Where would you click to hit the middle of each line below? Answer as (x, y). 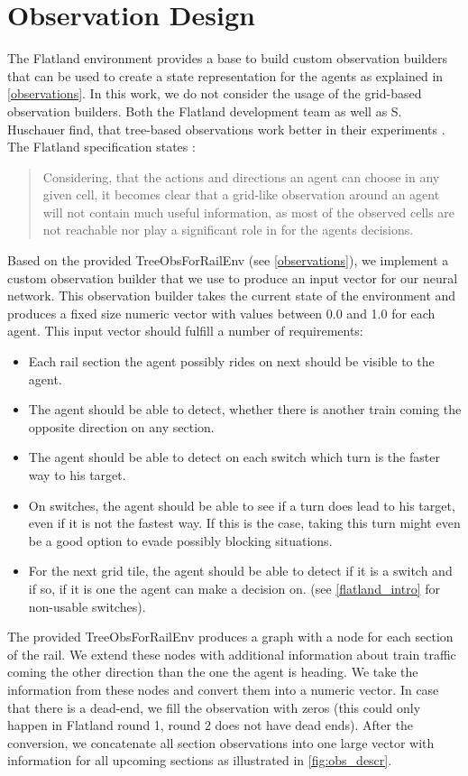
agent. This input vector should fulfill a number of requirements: (185, 331)
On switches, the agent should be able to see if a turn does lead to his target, (242, 505)
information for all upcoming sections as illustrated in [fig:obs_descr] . (200, 760)
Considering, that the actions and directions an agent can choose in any (241, 176)
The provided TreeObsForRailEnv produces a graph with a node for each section (230, 637)
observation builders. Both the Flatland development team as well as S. (205, 111)
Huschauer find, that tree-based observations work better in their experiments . (226, 129)
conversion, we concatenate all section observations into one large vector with (221, 742)
